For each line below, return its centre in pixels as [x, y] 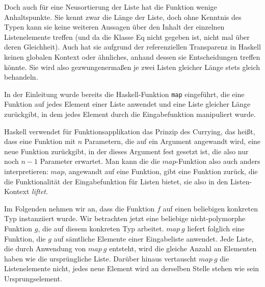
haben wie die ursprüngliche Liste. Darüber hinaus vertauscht [100, 258]
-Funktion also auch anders [218, 161]
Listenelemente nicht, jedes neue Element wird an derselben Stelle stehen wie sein [132, 268]
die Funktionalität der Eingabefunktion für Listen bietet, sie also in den [116, 181]
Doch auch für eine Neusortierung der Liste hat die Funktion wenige [111, 7]
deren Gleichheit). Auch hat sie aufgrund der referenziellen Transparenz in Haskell [132, 47]
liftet [39, 191]
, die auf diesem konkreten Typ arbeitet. [101, 228]
